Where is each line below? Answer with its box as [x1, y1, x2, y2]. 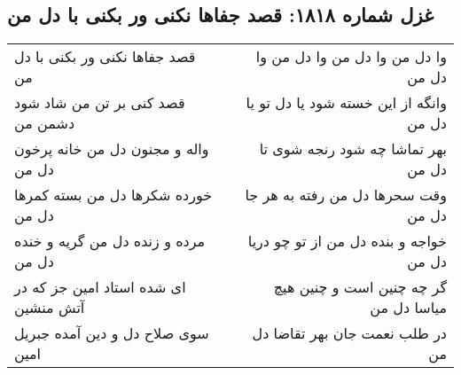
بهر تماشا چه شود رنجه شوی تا [259, 138, 447, 160]
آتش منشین [14, 297, 85, 318]
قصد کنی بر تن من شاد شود [14, 92, 185, 113]
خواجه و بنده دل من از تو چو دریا [247, 230, 447, 252]
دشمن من [14, 113, 75, 134]
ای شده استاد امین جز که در [14, 277, 186, 298]
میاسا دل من [370, 297, 447, 318]
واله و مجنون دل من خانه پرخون [14, 138, 209, 160]
